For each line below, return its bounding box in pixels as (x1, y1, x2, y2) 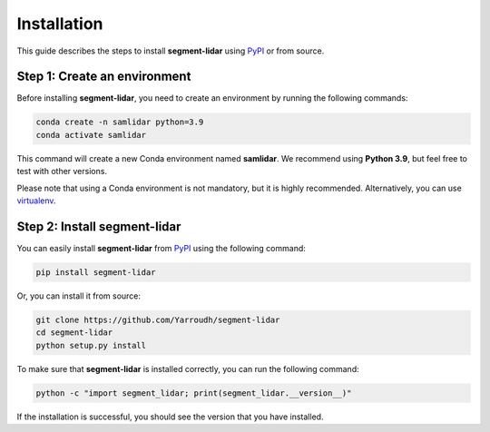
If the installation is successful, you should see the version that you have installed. (16, 411, 324, 422)
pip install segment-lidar (35, 267, 156, 277)
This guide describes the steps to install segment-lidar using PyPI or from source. (16, 45, 325, 56)
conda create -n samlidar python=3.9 (35, 117, 204, 127)
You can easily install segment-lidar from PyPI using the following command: (16, 242, 306, 253)
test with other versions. (16, 166, 108, 177)
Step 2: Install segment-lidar (16, 219, 181, 234)
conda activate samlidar (35, 130, 147, 140)
